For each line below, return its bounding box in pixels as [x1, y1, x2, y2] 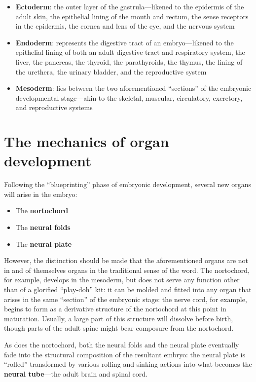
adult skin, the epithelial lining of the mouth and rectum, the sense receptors [15, 11, 249, 21]
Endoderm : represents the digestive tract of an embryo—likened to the [15, 37, 234, 47]
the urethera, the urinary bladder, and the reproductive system [15, 66, 207, 76]
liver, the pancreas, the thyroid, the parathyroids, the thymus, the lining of [15, 56, 243, 67]
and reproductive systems [15, 102, 93, 113]
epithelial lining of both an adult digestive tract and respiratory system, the [15, 47, 245, 57]
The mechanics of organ [4, 131, 169, 152]
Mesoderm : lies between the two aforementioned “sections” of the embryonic [15, 83, 252, 93]
